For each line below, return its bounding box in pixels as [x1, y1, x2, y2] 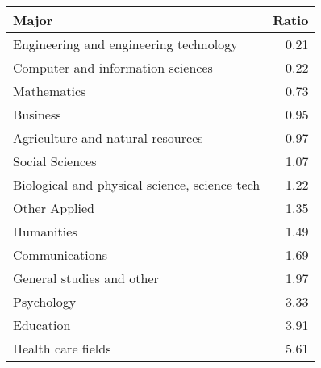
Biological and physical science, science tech [13, 175, 261, 194]
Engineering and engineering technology [13, 35, 238, 53]
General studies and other [13, 269, 159, 287]
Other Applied [13, 199, 94, 217]
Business [13, 105, 61, 123]
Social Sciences [13, 152, 97, 170]
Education [13, 316, 71, 334]
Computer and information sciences [13, 58, 213, 77]
